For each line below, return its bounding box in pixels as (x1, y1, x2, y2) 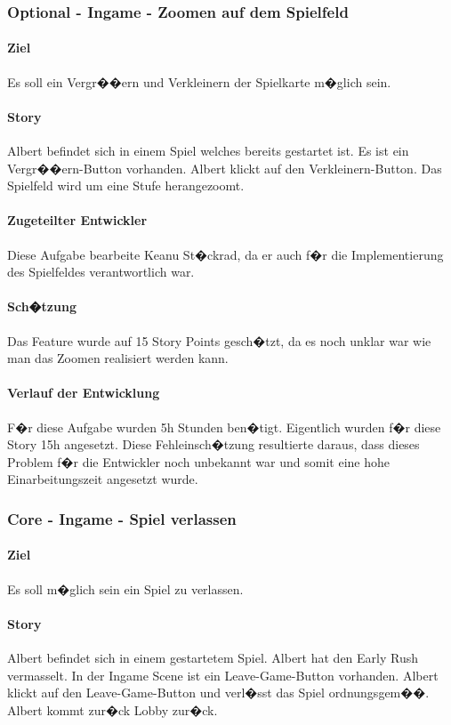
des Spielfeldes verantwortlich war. (7, 262, 195, 281)
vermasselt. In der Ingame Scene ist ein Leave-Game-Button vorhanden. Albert (7, 665, 439, 684)
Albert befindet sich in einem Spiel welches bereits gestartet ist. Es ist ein (7, 141, 409, 160)
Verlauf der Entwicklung (7, 383, 160, 402)
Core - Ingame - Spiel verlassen (7, 507, 237, 529)
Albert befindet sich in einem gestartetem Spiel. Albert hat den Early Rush (7, 648, 419, 666)
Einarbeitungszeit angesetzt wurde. (7, 470, 198, 488)
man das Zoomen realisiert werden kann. (7, 349, 229, 367)
